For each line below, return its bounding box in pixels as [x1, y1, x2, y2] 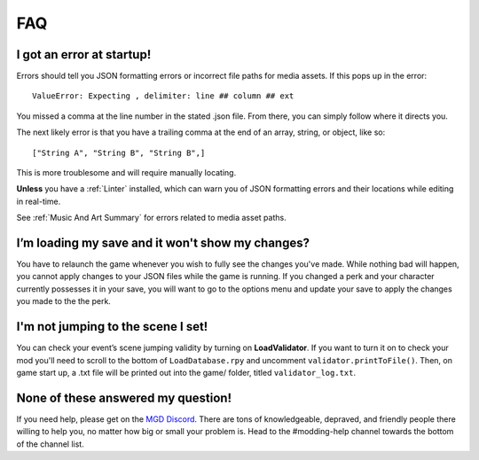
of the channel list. [16, 439, 84, 449]
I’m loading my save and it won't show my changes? [16, 236, 310, 250]
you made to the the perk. [16, 296, 111, 307]
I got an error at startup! [16, 47, 152, 62]
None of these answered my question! [16, 390, 232, 405]
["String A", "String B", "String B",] [32, 147, 206, 158]
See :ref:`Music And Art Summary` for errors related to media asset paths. [16, 213, 287, 223]
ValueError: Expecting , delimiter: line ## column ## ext [32, 91, 294, 101]
